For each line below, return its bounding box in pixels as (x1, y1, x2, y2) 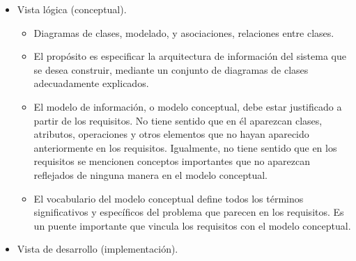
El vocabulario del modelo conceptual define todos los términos (33, 191, 304, 205)
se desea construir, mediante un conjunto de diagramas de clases (33, 62, 309, 77)
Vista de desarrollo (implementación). (17, 242, 178, 256)
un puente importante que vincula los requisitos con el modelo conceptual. (33, 218, 351, 232)
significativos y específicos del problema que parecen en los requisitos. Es (33, 205, 344, 219)
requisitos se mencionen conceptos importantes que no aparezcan (33, 154, 310, 168)
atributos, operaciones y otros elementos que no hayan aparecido (33, 127, 309, 141)
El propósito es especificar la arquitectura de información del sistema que (33, 49, 346, 63)
